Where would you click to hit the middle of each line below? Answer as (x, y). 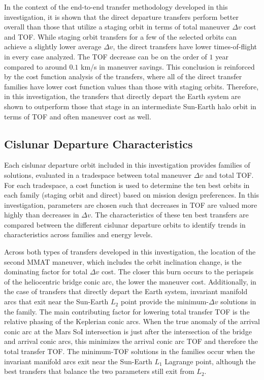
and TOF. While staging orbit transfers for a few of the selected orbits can (121, 36)
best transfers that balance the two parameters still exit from (99, 371)
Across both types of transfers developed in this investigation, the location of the (130, 252)
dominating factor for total (46, 272)
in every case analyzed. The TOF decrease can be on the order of (106, 56)
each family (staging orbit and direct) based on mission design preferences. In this (131, 195)
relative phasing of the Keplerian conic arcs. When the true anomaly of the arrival (132, 321)
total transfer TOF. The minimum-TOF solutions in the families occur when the (129, 351)
